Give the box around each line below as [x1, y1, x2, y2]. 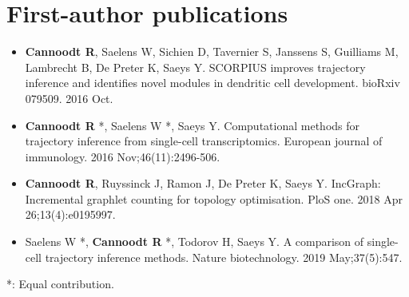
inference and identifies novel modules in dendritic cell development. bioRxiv [25, 74, 400, 91]
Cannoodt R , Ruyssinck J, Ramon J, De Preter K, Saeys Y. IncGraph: [25, 175, 381, 192]
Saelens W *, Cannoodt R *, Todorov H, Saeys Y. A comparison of [25, 233, 364, 250]
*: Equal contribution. [6, 275, 114, 292]
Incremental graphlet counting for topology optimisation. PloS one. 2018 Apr [25, 190, 403, 207]
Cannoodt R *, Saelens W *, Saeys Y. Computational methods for [25, 117, 360, 133]
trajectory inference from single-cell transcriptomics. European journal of [25, 133, 383, 149]
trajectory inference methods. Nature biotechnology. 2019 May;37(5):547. [45, 248, 403, 265]
